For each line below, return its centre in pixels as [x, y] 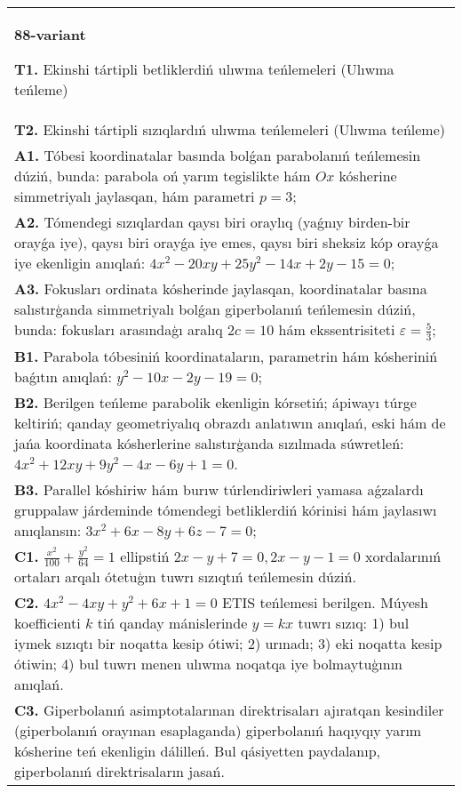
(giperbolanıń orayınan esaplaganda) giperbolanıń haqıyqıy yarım [218, 731]
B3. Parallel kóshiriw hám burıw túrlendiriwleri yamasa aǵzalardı [219, 489]
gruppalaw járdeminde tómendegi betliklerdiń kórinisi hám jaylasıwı [226, 509]
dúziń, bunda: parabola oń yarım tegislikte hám [163, 176]
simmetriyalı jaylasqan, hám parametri [135, 196]
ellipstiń [145, 556]
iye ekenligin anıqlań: [80, 263]
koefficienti [48, 623]
